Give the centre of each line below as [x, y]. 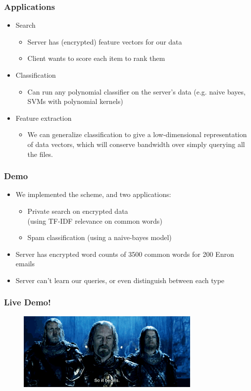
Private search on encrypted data [78, 211]
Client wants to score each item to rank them [96, 58]
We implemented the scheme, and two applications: [93, 194]
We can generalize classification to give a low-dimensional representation [137, 134]
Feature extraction [44, 118]
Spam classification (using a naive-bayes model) [100, 237]
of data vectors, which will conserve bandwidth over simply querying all [136, 144]
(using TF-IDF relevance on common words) [95, 220]
